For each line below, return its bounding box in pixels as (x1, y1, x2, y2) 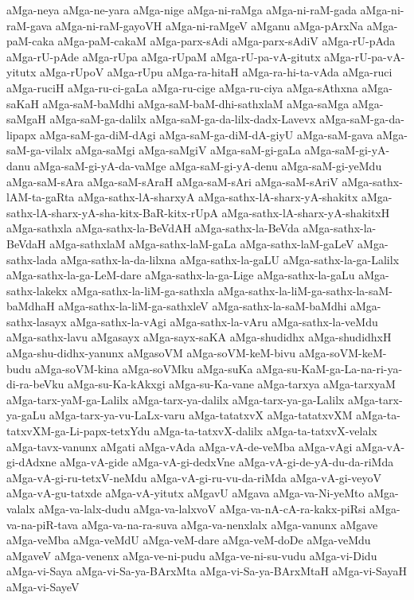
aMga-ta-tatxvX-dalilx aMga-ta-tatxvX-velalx (153, 423, 377, 439)
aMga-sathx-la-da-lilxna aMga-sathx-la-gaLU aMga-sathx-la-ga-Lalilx (61, 251, 400, 267)
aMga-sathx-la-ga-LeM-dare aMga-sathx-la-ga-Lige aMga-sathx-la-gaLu (6, 267, 355, 283)
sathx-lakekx (6, 282, 68, 298)
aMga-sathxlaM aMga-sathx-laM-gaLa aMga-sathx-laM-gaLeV (49, 235, 354, 251)
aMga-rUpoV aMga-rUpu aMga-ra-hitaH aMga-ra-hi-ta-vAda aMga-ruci (40, 64, 393, 80)
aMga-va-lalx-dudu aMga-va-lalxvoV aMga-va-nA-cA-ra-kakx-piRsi (38, 501, 366, 516)
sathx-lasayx (6, 313, 67, 329)
